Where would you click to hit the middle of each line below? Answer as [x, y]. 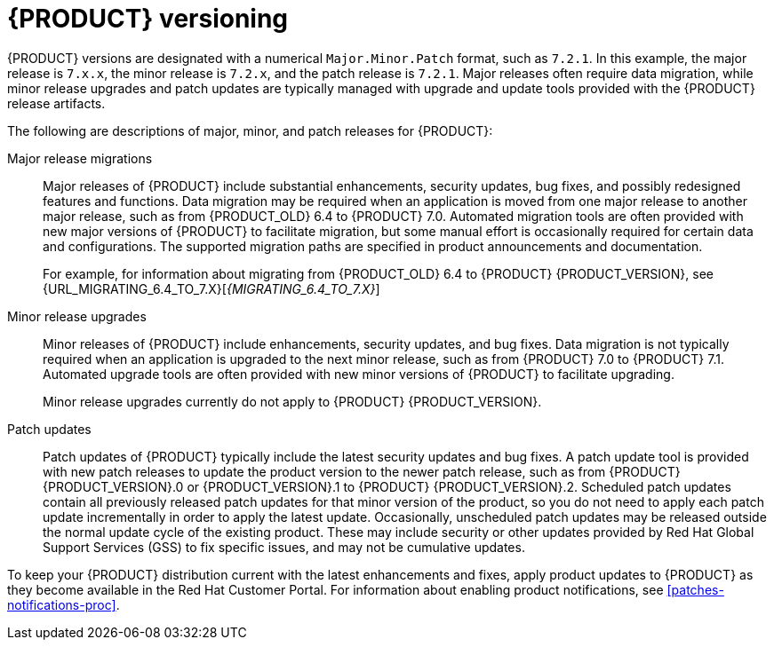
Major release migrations [80, 158]
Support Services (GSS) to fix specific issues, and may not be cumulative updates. [284, 547]
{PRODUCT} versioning [148, 19]
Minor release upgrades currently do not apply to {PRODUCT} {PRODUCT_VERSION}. [292, 401]
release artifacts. [56, 103]
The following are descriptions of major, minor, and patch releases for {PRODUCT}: [250, 130]
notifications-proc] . [64, 604]
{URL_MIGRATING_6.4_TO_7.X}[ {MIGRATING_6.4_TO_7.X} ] [211, 288]
